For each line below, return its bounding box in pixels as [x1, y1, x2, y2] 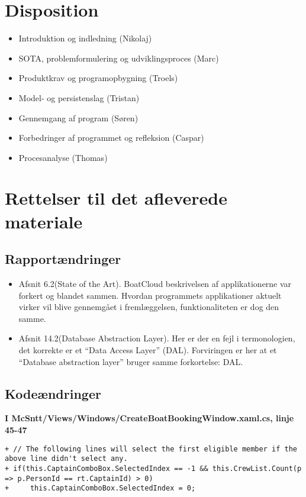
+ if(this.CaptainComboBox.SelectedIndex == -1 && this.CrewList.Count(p [5, 464, 302, 473]
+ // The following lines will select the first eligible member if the [5, 444, 297, 453]
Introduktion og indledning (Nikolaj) [18, 32, 152, 44]
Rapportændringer [5, 250, 121, 268]
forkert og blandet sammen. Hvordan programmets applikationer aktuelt [18, 289, 282, 301]
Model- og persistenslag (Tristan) [18, 91, 140, 104]
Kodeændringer [5, 384, 101, 402]
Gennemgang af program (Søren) [18, 111, 138, 124]
